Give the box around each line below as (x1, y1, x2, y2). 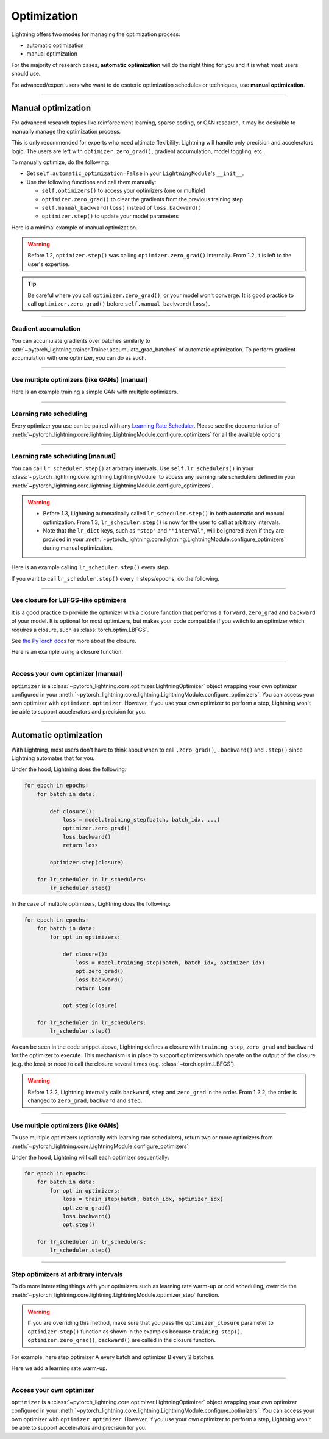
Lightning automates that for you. (11, 755, 95, 762)
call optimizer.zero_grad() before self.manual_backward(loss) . (27, 300, 210, 307)
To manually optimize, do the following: (11, 159, 110, 166)
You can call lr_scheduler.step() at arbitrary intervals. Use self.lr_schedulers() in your (11, 464, 254, 472)
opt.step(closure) (62, 1002, 118, 1009)
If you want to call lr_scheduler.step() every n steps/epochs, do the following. (11, 575, 219, 582)
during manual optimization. (43, 544, 113, 551)
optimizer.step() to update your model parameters (41, 212, 179, 220)
